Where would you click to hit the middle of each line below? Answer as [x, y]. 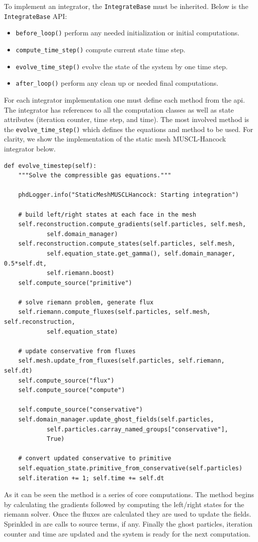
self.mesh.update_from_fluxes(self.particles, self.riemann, [121, 361]
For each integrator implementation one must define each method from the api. [125, 99]
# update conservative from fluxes [77, 351]
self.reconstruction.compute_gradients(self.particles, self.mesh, [132, 224]
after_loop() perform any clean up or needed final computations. [117, 83]
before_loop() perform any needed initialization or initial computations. [128, 33]
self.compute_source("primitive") [75, 283]
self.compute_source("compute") [72, 390]
